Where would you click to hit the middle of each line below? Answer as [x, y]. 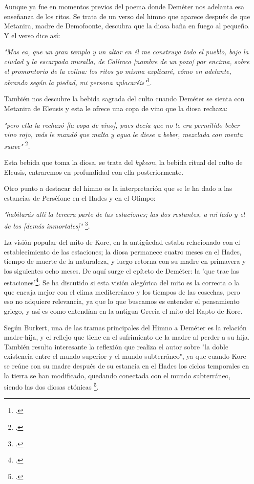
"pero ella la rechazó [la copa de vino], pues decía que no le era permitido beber [122, 125]
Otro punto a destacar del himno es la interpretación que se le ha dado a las [118, 188]
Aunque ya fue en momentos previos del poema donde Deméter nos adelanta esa [124, 6]
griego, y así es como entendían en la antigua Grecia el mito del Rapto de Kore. [123, 311]
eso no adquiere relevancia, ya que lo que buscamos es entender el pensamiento [122, 301]
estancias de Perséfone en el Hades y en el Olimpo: [80, 197]
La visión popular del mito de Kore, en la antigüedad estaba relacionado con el [122, 242]
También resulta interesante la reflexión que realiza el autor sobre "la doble [116, 346]
